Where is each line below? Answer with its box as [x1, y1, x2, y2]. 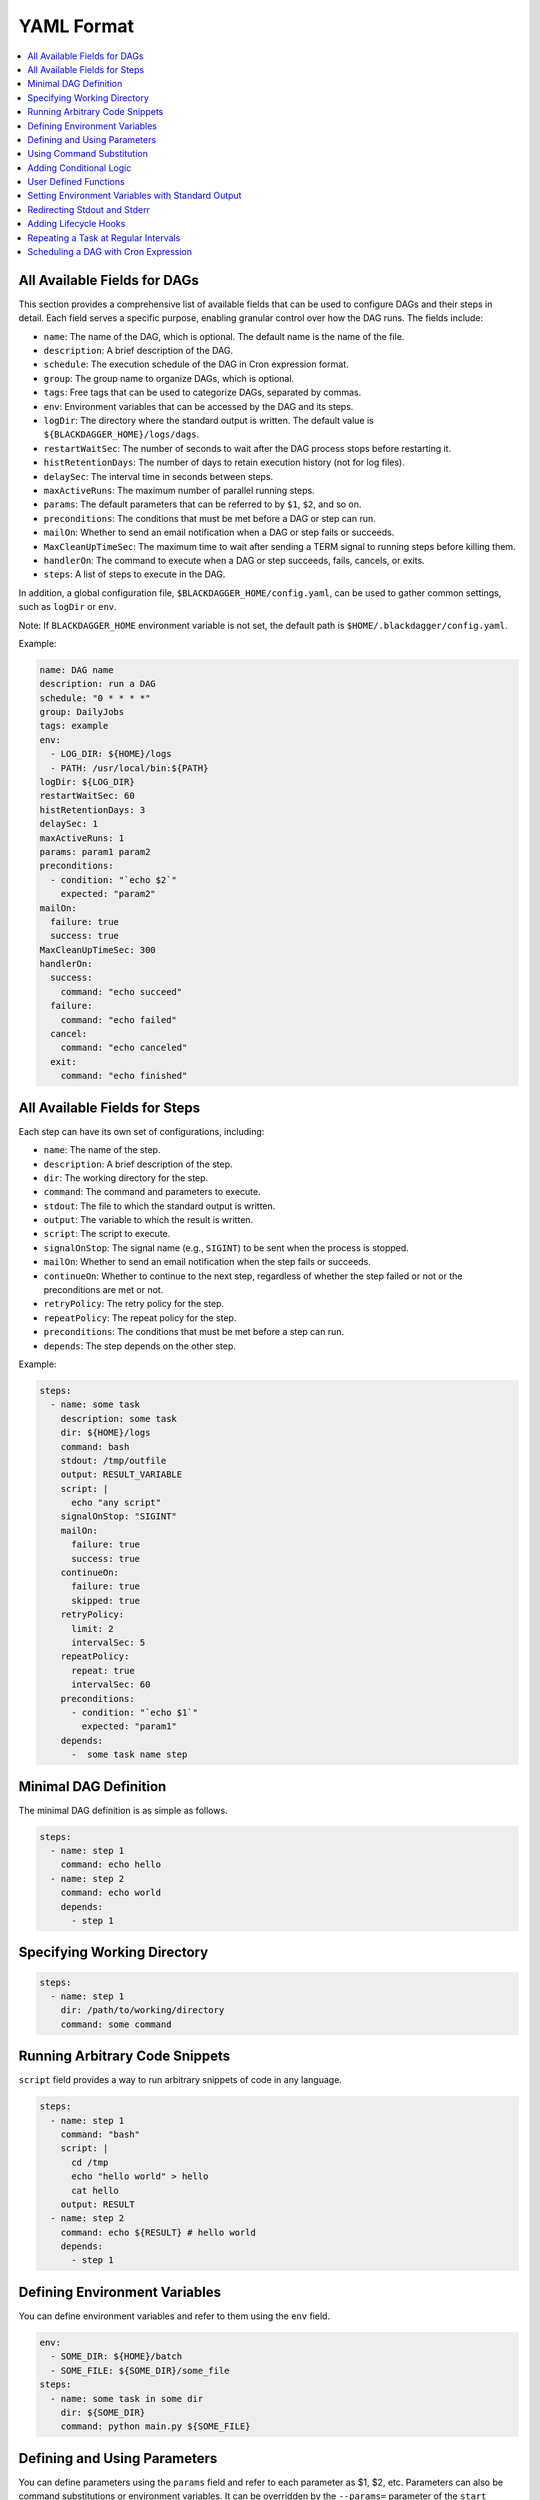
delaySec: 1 [39, 818, 99, 830]
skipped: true [71, 1595, 140, 1606]
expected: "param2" [60, 888, 157, 900]
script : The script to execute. [43, 1228, 171, 1240]
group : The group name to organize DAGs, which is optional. [43, 372, 295, 384]
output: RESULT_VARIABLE [60, 1469, 183, 1480]
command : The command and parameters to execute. [43, 1186, 261, 1198]
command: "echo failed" [60, 1014, 177, 1025]
